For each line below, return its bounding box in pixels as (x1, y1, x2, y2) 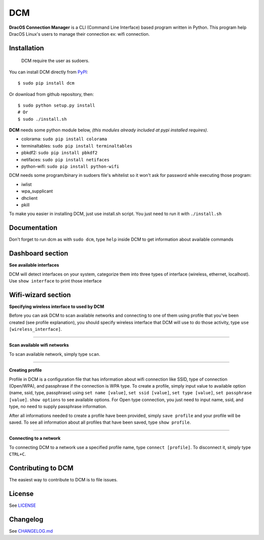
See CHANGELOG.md (9, 528, 53, 534)
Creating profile (9, 367, 42, 373)
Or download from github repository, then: (9, 91, 94, 97)
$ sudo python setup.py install (18, 103, 95, 108)
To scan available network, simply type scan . (9, 351, 100, 357)
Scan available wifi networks (9, 342, 69, 348)
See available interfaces (9, 262, 60, 268)
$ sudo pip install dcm (18, 81, 75, 86)
